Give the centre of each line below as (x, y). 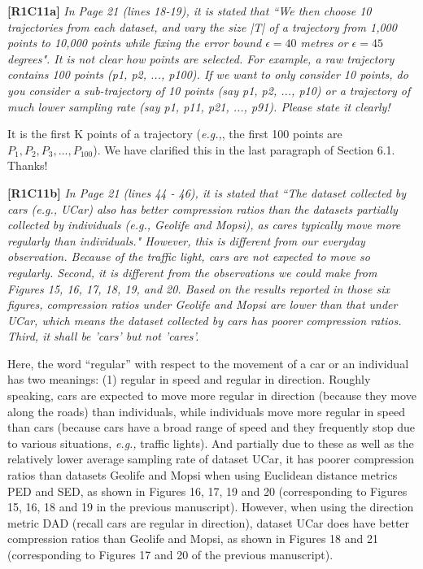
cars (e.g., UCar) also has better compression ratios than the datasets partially (203, 208)
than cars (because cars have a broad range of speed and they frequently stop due (211, 427)
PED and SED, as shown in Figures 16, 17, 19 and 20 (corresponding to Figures (207, 491)
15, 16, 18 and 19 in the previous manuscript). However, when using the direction (211, 507)
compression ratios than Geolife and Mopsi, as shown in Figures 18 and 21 (193, 539)
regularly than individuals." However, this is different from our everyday (186, 240)
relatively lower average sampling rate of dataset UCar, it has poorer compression (211, 459)
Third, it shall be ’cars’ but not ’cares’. (103, 336)
